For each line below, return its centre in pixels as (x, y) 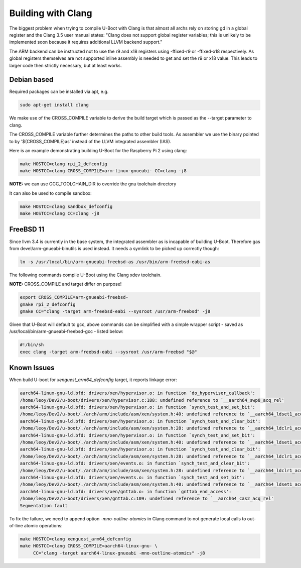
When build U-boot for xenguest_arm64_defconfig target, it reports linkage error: (93, 380)
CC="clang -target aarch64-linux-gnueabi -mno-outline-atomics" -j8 (119, 553)
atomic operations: (43, 525)
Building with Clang (51, 13)
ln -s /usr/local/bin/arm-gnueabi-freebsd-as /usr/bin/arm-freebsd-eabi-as (115, 262)
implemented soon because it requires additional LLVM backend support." (86, 42)
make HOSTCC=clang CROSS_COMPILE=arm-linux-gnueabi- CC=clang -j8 (103, 171)
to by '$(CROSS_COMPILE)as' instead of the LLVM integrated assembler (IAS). (90, 141)
